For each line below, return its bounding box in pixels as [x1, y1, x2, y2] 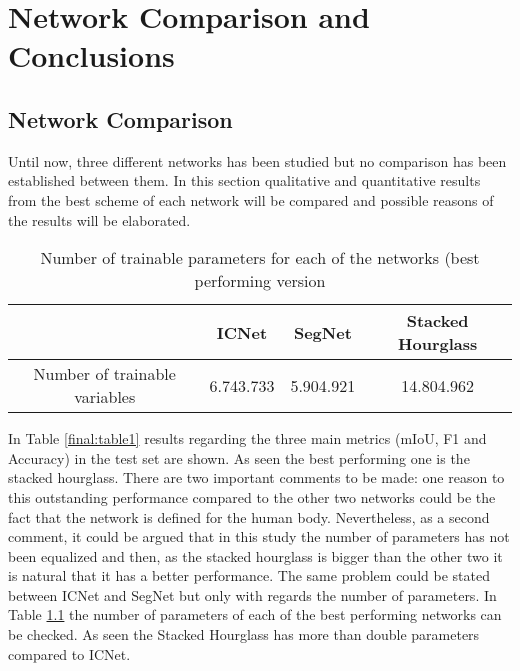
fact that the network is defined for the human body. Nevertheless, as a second [8, 506, 490, 527]
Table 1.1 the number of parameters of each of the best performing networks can [8, 604, 502, 625]
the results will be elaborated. [8, 209, 191, 230]
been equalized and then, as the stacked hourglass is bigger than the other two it [8, 545, 503, 566]
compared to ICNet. [8, 643, 131, 664]
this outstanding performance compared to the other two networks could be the [8, 486, 496, 507]
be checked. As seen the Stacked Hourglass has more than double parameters [8, 624, 480, 645]
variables [74, 385, 136, 409]
